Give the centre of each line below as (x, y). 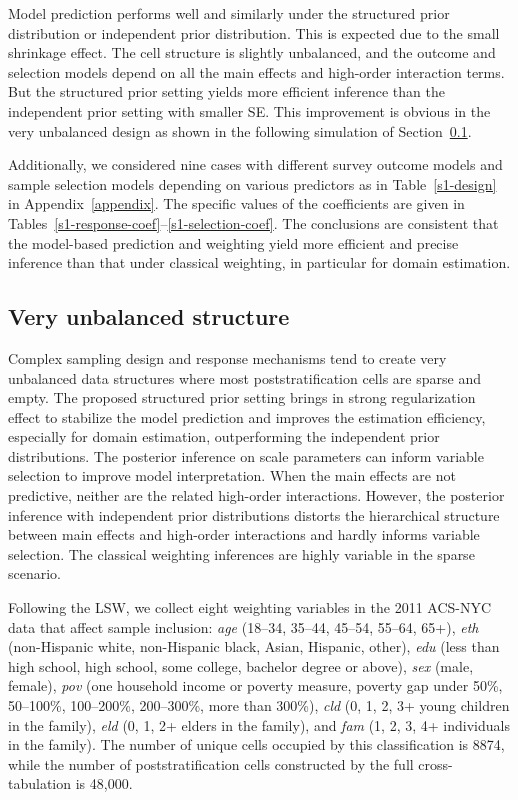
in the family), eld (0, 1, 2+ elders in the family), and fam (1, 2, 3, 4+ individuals (259, 724)
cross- (435, 763)
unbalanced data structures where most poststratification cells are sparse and (244, 377)
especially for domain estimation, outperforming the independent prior (224, 436)
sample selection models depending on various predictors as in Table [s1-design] (252, 183)
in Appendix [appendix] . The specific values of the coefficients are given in (236, 203)
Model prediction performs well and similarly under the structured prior (229, 13)
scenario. (35, 573)
